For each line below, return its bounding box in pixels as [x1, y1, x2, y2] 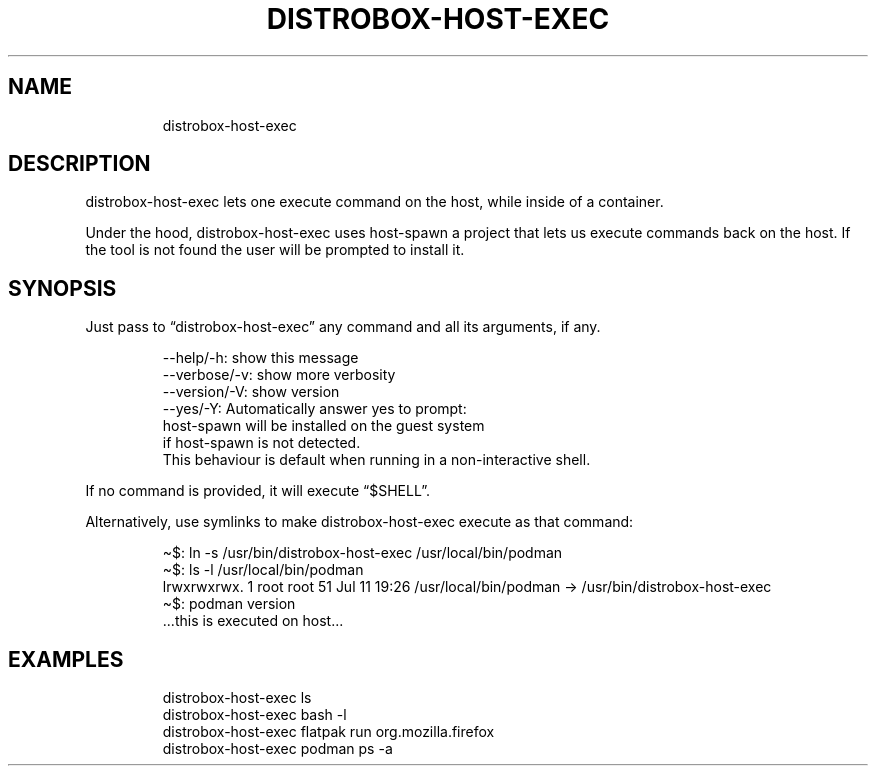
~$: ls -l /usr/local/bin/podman [162, 561, 364, 579]
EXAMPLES [8, 646, 124, 672]
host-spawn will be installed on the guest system [162, 417, 485, 435]
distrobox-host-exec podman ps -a [162, 740, 393, 758]
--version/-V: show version [162, 383, 340, 401]
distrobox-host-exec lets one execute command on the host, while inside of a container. [85, 193, 664, 211]
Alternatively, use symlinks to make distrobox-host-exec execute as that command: [85, 513, 634, 531]
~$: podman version [162, 595, 296, 613]
